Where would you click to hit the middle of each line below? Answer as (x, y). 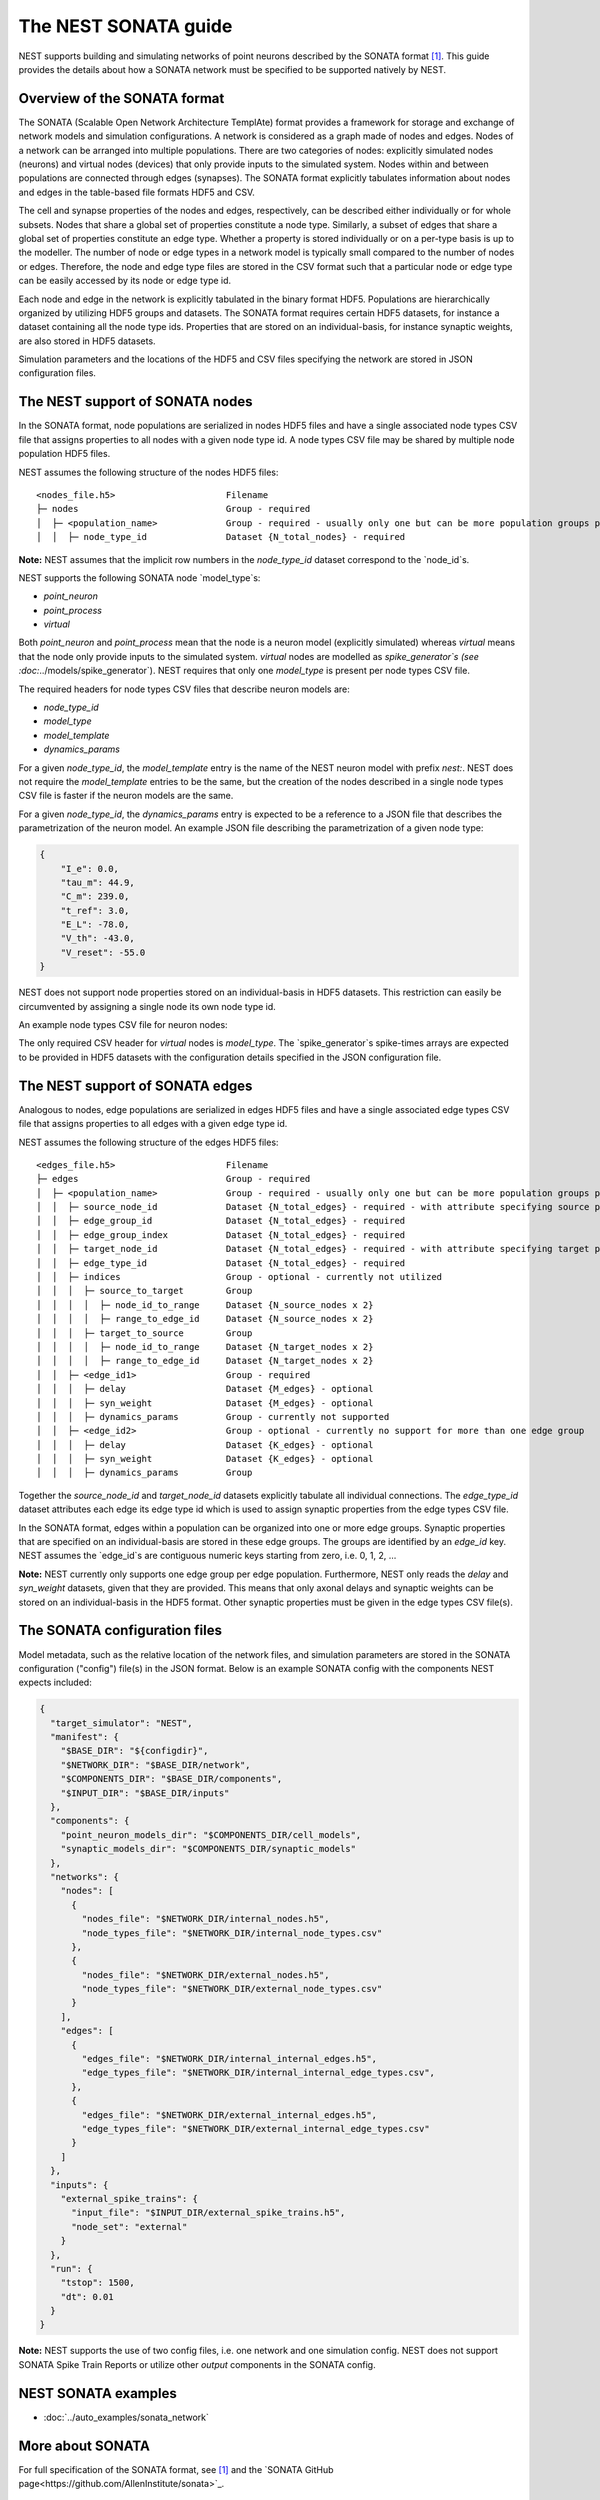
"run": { (71, 2268)
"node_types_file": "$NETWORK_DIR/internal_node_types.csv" (232, 1933)
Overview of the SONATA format (121, 98)
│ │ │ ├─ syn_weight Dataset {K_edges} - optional (205, 1459)
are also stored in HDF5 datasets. (87, 341)
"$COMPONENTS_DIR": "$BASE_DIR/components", (171, 1779)
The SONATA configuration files (120, 1630)
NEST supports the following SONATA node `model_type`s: (139, 577)
